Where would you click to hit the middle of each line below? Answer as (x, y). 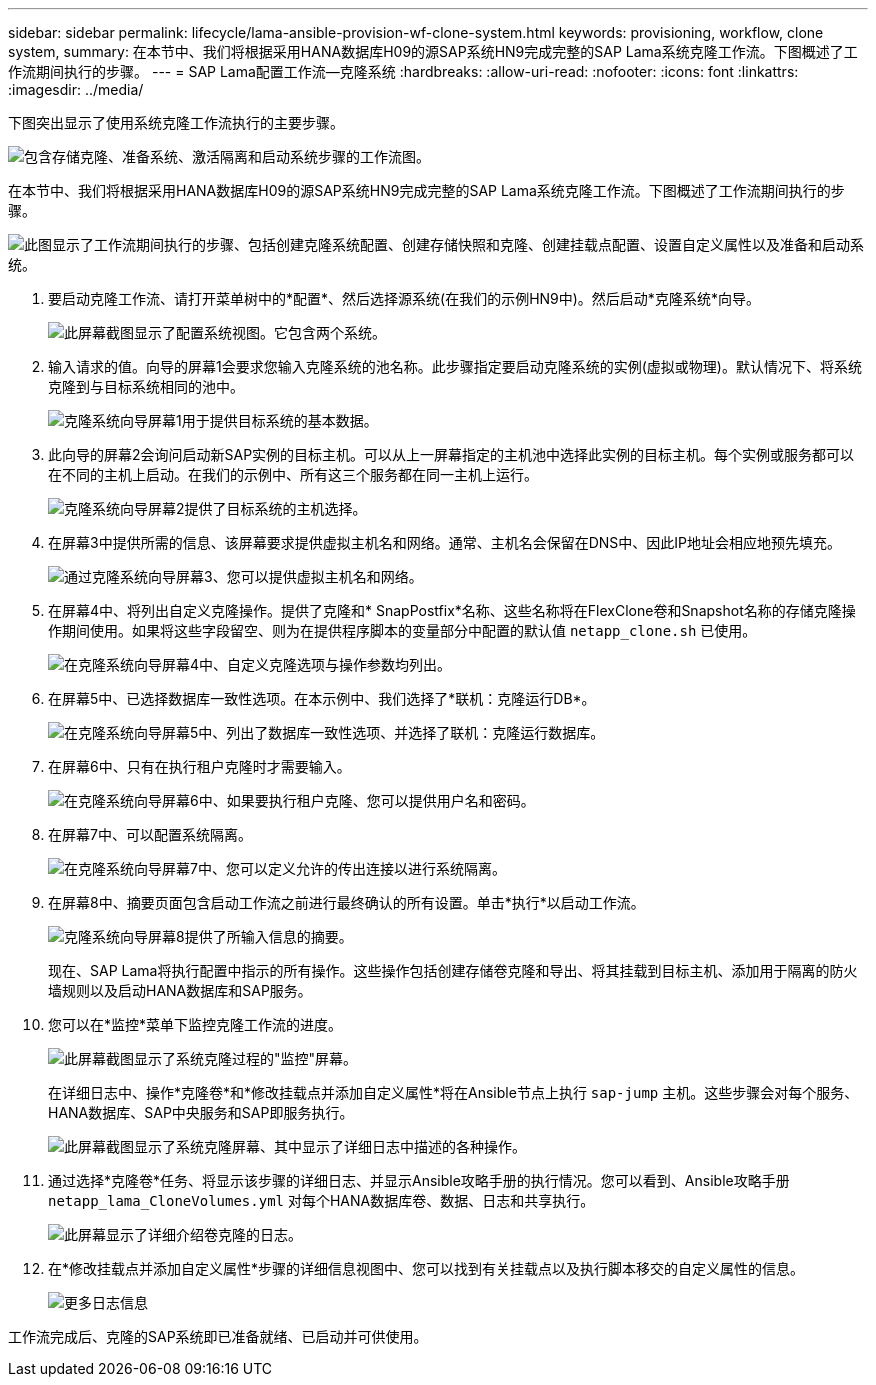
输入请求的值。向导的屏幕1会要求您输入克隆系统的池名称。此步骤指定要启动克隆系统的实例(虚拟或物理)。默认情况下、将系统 (455, 366)
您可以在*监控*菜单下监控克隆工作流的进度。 (195, 1024)
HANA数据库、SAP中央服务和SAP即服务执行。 (201, 1112)
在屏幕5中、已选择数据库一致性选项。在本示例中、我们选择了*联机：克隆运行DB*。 (322, 698)
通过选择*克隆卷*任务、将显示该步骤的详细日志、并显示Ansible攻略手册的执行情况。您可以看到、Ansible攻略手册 (419, 1180)
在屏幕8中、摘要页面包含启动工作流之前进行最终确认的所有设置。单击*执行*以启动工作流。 (346, 902)
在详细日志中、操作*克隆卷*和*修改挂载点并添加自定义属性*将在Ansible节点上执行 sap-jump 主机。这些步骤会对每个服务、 (453, 1092)
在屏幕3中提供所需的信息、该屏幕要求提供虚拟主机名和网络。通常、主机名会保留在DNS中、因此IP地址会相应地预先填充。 (444, 542)
